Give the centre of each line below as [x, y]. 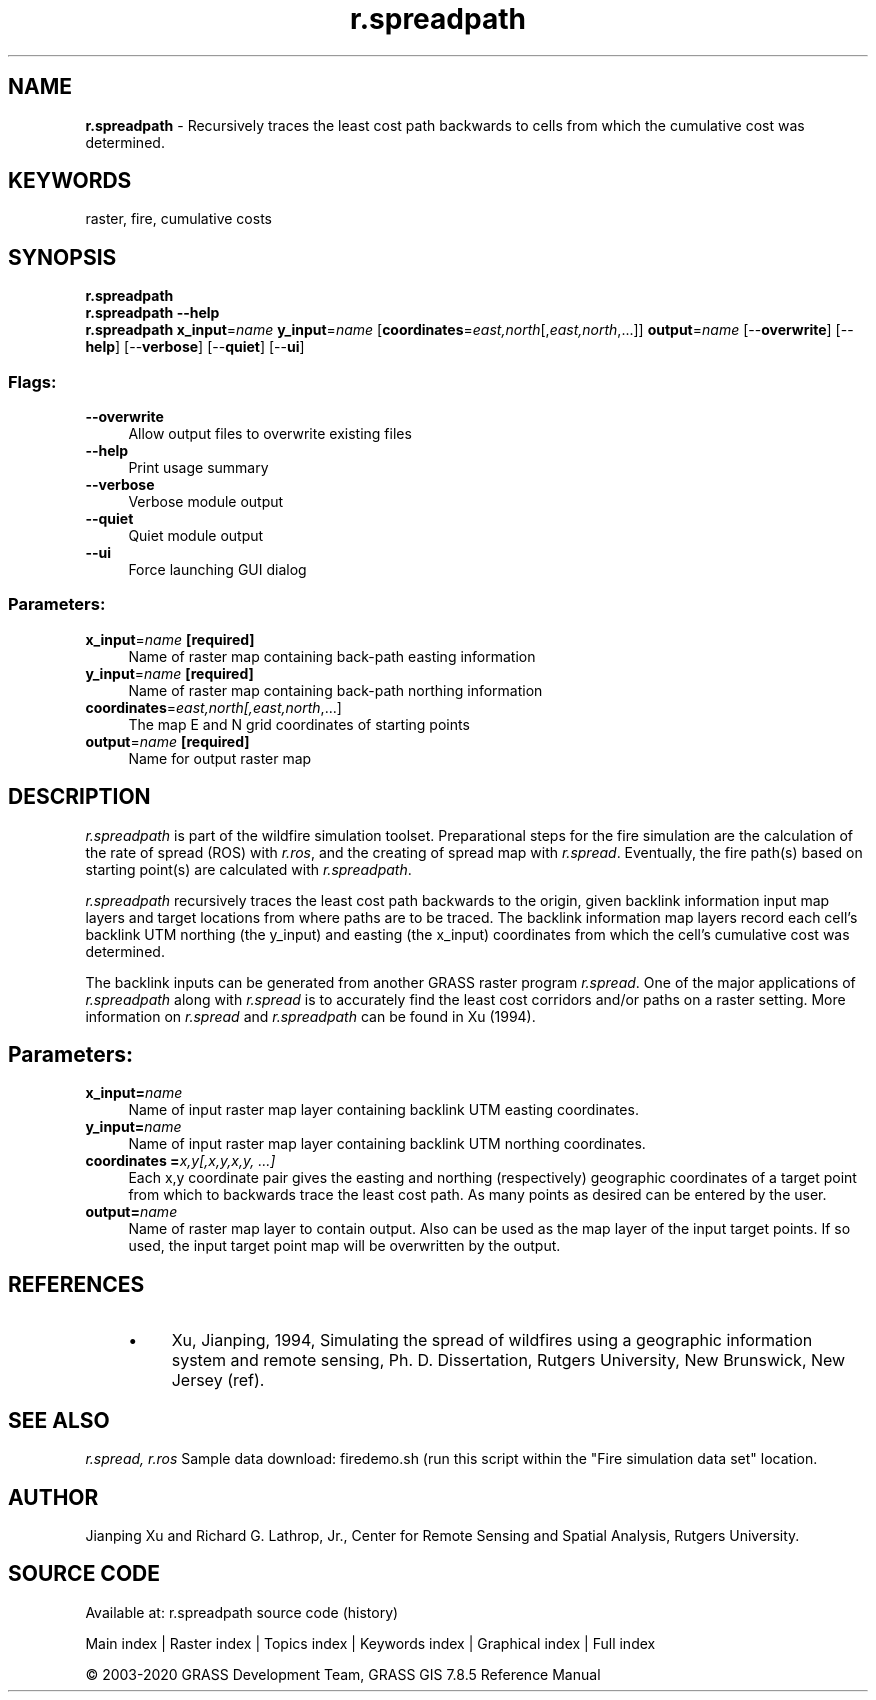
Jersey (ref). [218, 1380]
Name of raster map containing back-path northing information [335, 690]
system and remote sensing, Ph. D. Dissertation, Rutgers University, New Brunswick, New [508, 1360]
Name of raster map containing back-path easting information [332, 656]
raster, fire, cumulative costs [178, 219]
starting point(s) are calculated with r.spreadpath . [248, 869]
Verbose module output [206, 502]
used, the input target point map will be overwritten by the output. [344, 1246]
